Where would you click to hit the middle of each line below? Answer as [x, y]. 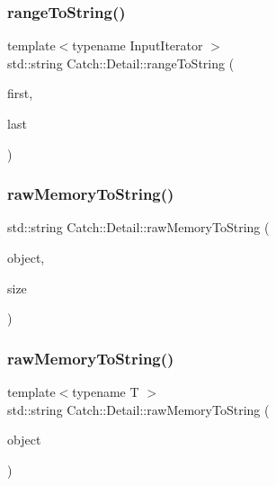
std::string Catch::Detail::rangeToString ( [121, 63]
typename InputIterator [138, 45]
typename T [106, 391]
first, [20, 93]
